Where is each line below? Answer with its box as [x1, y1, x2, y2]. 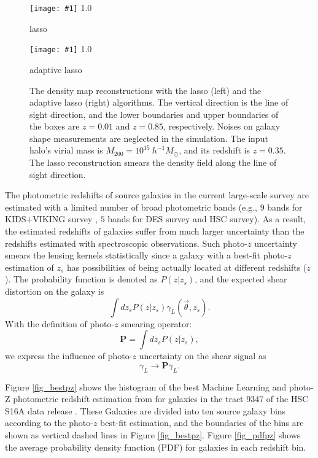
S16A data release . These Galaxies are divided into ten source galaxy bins [5, 404, 286, 417]
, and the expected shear [195, 273, 287, 285]
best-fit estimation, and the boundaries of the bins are [100, 416, 304, 429]
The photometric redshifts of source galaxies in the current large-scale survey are [5, 188, 309, 201]
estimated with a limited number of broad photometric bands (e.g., [5, 200, 257, 213]
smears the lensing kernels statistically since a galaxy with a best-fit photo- [5, 249, 288, 262]
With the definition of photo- [5, 317, 115, 330]
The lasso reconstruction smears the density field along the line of [29, 156, 277, 169]
